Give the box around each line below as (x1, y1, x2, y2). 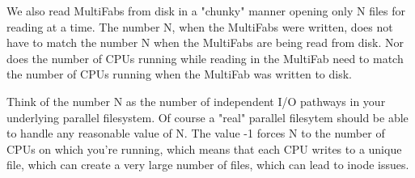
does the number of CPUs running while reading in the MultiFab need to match (6, 49, 404, 66)
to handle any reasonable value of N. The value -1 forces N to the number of (6, 125, 385, 142)
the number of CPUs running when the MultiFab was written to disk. (6, 66, 352, 83)
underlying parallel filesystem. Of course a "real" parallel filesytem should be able (6, 108, 409, 125)
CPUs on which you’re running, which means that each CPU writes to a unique (6, 140, 402, 157)
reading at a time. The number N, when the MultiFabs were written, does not (6, 18, 393, 35)
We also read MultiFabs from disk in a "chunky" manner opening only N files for (6, 2, 406, 19)
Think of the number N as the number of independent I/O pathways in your (6, 92, 386, 109)
